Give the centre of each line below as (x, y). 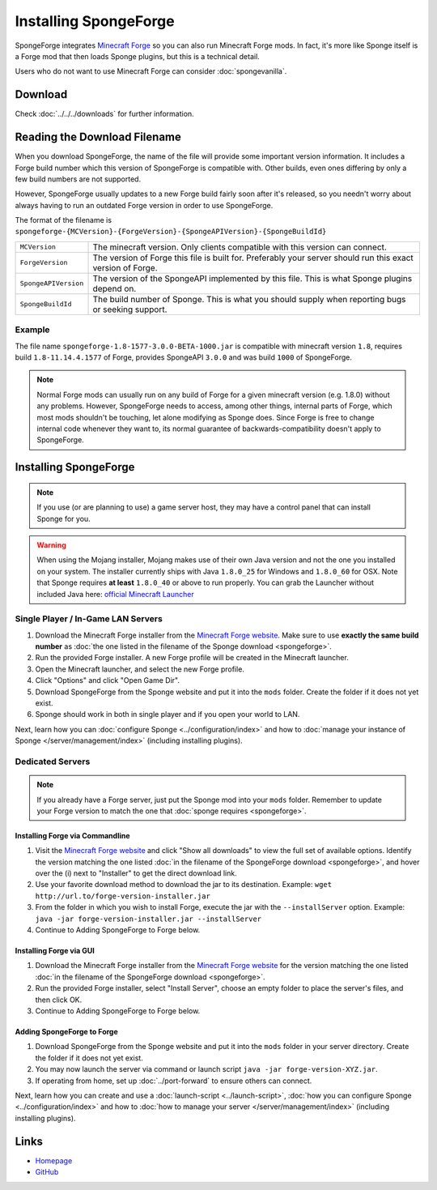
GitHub (47, 1172)
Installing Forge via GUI (55, 951)
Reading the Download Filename (98, 137)
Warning (51, 545)
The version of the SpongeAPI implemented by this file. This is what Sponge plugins (252, 278)
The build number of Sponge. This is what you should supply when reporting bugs (249, 299)
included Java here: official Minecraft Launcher (115, 594)
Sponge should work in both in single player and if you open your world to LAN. (168, 714)
